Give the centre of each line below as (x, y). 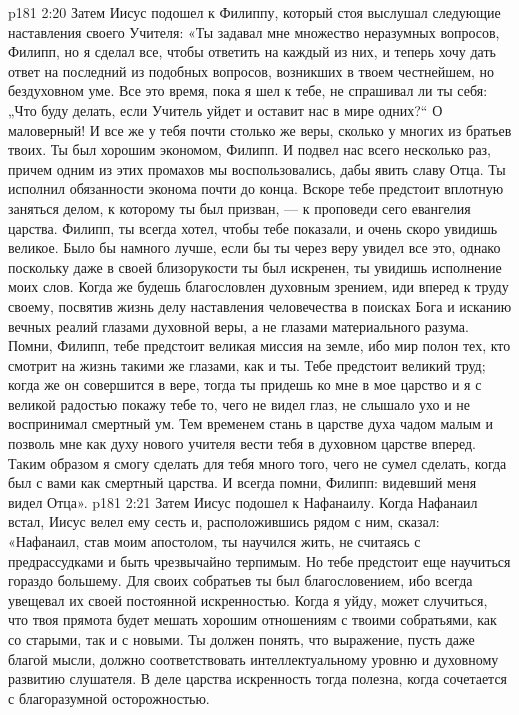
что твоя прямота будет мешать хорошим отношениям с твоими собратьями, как (252, 619)
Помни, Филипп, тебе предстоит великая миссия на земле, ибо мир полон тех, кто (259, 345)
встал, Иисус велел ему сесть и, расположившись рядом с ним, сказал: (224, 521)
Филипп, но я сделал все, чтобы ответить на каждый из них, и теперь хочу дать (252, 51)
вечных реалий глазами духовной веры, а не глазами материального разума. (238, 325)
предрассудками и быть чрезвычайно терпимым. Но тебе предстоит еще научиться (259, 560)
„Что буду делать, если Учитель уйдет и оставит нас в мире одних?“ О (225, 109)
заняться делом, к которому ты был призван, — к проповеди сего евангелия (239, 207)
